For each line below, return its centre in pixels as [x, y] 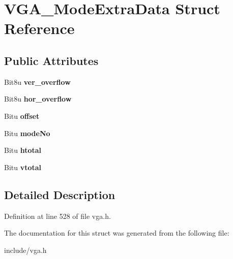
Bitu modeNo [27, 133]
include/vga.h [25, 250]
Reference [39, 28]
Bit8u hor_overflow [38, 99]
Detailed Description [60, 194]
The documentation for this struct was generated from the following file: [117, 233]
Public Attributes [51, 60]
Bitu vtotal [23, 167]
